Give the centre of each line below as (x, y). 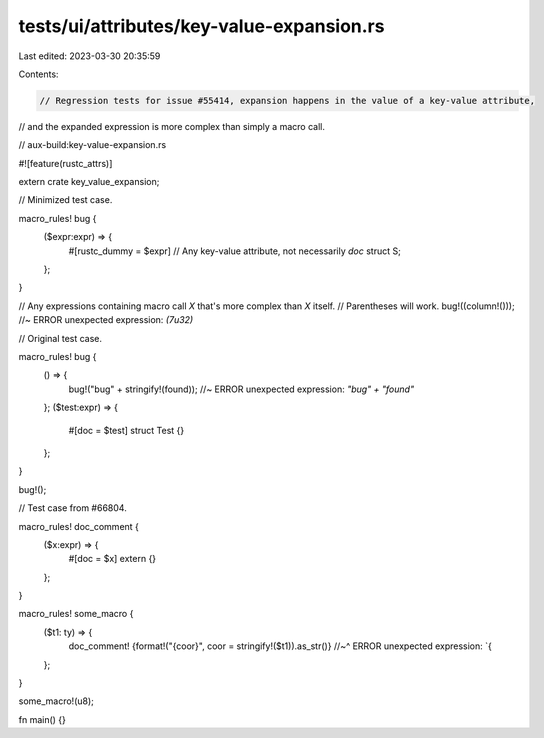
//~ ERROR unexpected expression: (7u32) (106, 320)
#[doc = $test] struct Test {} (126, 430)
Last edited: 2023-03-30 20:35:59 (89, 56)
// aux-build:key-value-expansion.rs (92, 145)
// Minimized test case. (65, 200)
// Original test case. (60, 338)
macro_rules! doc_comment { (79, 526)
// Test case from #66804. (72, 508)
